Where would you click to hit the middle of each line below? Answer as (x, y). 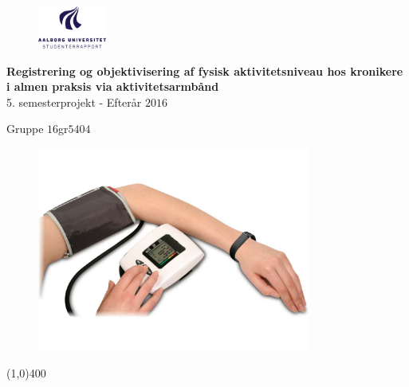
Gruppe (25, 129)
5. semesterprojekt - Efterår (74, 102)
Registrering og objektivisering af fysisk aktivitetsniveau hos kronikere (205, 70)
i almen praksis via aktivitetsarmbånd (113, 86)
